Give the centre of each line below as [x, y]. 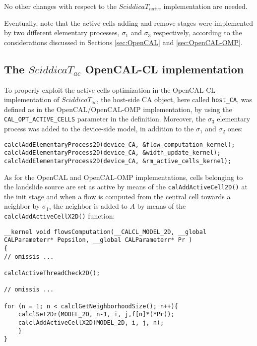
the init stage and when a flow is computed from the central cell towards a [117, 196]
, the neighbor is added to [88, 206]
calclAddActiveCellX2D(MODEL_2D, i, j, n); [91, 322]
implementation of [32, 99]
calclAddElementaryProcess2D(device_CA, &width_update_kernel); [112, 153]
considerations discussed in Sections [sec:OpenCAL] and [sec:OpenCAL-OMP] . [123, 42]
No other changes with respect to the [60, 6]
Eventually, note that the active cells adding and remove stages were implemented [129, 23]
